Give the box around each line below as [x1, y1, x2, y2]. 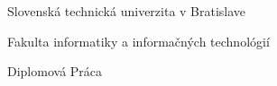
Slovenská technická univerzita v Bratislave [7, 2, 246, 20]
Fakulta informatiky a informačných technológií [7, 31, 270, 50]
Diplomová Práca [7, 62, 103, 81]
